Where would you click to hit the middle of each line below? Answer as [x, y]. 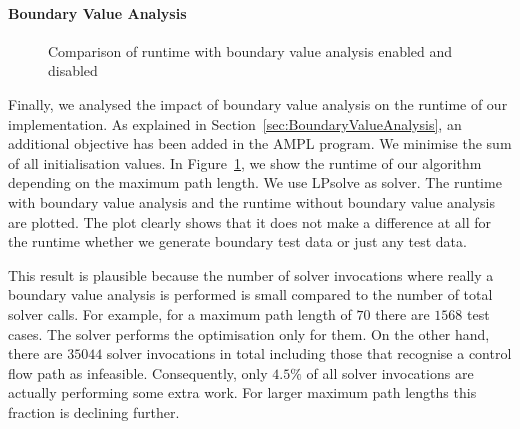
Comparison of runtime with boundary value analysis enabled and [250, 50]
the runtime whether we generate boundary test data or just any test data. [237, 241]
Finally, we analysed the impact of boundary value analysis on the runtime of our [258, 103]
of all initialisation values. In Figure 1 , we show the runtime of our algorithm [245, 162]
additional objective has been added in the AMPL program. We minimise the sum [260, 143]
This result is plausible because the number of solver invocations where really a [251, 274]
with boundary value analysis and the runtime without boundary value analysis [252, 201]
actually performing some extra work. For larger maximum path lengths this [242, 392]
